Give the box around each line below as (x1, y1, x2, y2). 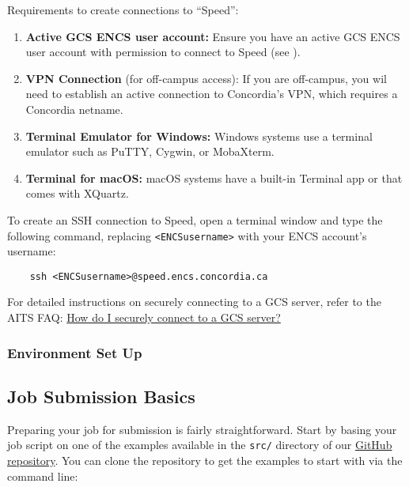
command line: (7, 467, 78, 484)
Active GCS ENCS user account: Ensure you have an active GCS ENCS (25, 28, 400, 44)
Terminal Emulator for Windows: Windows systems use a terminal (25, 127, 373, 144)
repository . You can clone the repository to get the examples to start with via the (7, 451, 403, 468)
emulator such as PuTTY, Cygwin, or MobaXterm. (25, 143, 275, 160)
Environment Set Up (7, 342, 142, 362)
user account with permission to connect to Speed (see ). (25, 43, 301, 60)
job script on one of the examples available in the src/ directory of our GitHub (7, 436, 392, 453)
